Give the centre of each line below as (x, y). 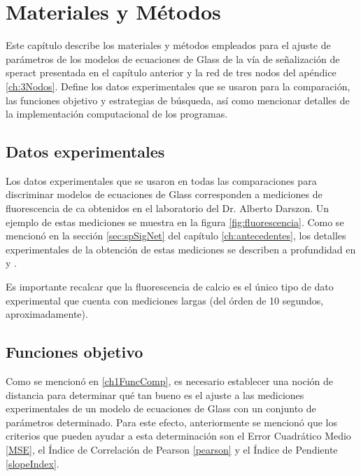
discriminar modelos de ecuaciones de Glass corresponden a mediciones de (164, 194)
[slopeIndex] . (33, 463)
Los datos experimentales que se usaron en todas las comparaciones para (161, 180)
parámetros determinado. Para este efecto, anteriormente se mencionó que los (171, 422)
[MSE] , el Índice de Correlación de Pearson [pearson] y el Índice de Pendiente (172, 449)
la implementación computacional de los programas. (117, 114)
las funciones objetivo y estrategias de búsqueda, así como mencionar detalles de (178, 100)
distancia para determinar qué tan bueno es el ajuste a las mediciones (155, 394)
